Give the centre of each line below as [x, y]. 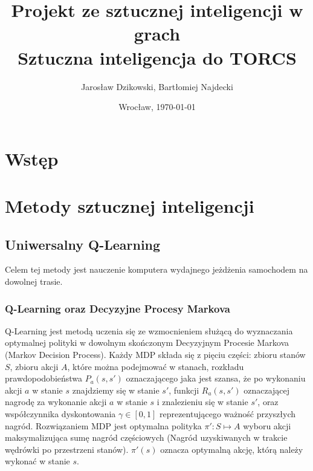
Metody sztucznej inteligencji [130, 206]
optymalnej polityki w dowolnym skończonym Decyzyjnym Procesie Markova [147, 343]
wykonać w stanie [37, 461]
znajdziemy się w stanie [116, 390]
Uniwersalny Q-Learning [83, 244]
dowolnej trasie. [34, 281]
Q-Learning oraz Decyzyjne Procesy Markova [118, 308]
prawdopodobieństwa [44, 378]
